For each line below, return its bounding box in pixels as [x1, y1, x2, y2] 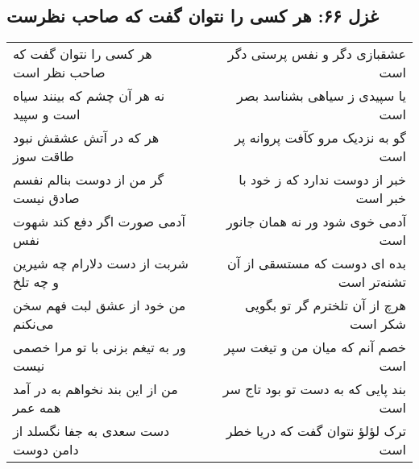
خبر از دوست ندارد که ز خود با [239, 170, 406, 189]
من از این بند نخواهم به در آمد [13, 380, 178, 399]
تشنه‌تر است [338, 272, 406, 292]
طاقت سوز [13, 147, 74, 166]
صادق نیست [13, 189, 80, 208]
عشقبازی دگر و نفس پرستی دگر [227, 44, 406, 64]
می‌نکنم [13, 314, 54, 334]
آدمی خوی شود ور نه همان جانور [226, 212, 406, 231]
